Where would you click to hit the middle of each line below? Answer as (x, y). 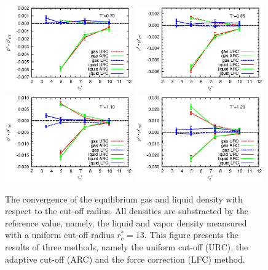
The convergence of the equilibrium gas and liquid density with (124, 199)
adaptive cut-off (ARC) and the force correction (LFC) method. (125, 259)
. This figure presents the (191, 235)
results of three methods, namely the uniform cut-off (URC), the (127, 246)
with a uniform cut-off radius (60, 235)
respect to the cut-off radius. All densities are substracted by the (127, 211)
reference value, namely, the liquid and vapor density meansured (126, 222)
